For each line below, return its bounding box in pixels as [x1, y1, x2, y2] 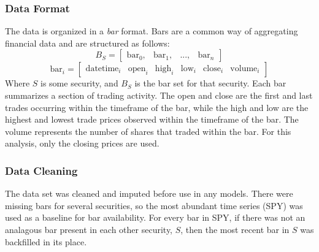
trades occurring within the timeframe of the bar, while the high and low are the [5, 101, 309, 113]
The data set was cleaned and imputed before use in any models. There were [5, 187, 293, 200]
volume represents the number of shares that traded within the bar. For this [5, 124, 291, 137]
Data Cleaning [5, 162, 78, 178]
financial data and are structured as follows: [5, 36, 170, 49]
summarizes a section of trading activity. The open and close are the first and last [5, 89, 313, 101]
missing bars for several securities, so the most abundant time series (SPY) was [5, 199, 303, 212]
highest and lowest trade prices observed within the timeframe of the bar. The [5, 113, 299, 126]
